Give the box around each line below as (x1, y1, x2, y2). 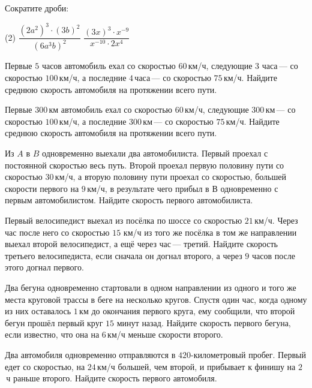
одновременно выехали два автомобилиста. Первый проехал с (42, 147, 268, 160)
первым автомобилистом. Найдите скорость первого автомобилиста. (5, 194, 253, 206)
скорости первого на (5, 182, 79, 194)
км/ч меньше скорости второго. (107, 328, 223, 341)
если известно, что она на (5, 328, 100, 341)
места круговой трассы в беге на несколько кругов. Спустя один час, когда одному (5, 293, 307, 305)
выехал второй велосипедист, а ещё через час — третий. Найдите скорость (5, 237, 278, 250)
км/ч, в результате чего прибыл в (87, 182, 209, 194)
